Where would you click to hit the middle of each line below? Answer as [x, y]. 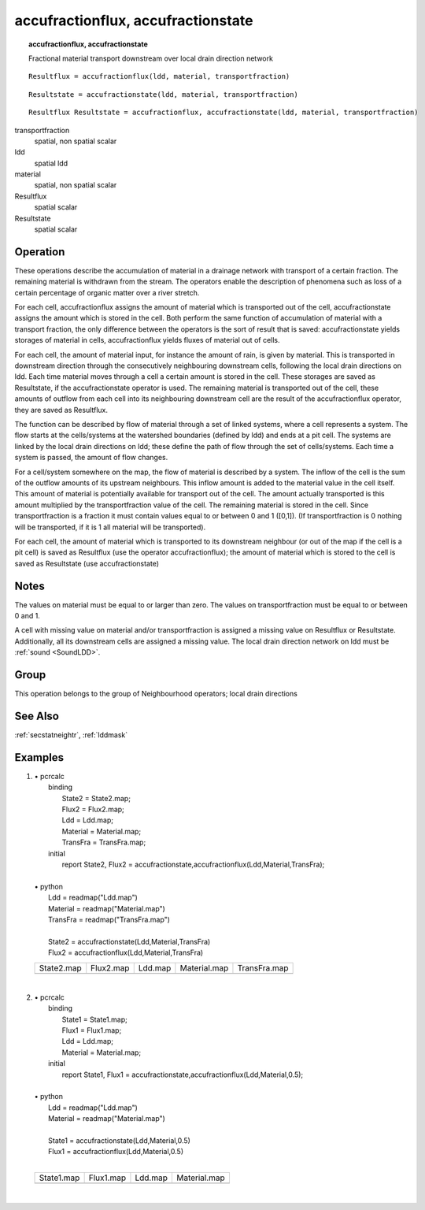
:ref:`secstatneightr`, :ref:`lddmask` [71, 735]
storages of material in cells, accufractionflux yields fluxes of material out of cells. [147, 340]
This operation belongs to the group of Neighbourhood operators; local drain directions [156, 694]
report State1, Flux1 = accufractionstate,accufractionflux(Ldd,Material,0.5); [183, 1075]
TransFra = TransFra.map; [104, 842]
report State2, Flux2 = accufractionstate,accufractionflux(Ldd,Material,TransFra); [193, 864]
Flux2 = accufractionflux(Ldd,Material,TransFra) [126, 952]
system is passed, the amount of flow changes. [91, 458]
